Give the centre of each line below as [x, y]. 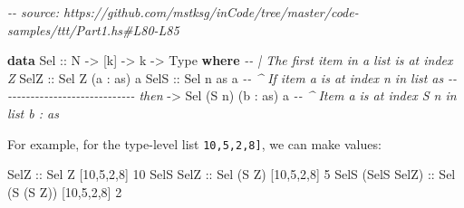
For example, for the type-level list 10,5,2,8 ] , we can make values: [194, 143]
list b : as [33, 113]
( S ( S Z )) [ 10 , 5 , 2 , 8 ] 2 [65, 191]
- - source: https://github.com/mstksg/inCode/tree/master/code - [183, 12]
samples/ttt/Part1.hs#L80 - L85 [93, 29]
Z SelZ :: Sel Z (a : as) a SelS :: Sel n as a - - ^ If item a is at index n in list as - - [232, 77]
